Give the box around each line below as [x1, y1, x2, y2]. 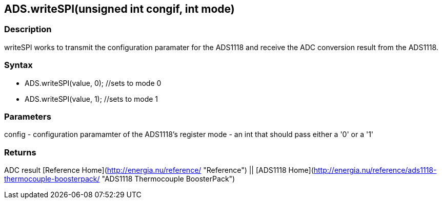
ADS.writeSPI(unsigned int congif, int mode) [4, 3, 235, 15]
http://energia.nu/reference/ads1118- [313, 166, 437, 175]
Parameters [4, 111, 51, 122]
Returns [4, 147, 36, 157]
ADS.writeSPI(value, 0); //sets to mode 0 [25, 78, 162, 87]
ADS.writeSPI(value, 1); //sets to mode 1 [25, 94, 158, 103]
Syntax [4, 60, 33, 71]
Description [4, 24, 52, 35]
